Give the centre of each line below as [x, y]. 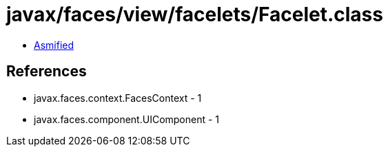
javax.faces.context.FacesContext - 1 [118, 98]
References [47, 72]
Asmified [54, 45]
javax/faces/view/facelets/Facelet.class [195, 14]
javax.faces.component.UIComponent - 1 [127, 119]
